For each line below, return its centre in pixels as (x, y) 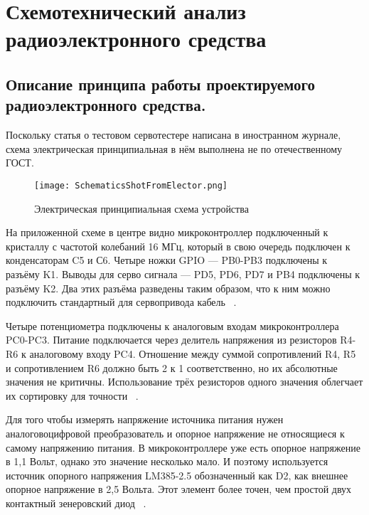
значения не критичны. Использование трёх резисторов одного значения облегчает (184, 382)
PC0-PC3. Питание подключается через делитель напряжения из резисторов (171, 340)
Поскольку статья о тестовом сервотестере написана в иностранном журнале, (173, 135)
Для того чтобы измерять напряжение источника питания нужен (145, 419)
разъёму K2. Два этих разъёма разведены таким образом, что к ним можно (168, 288)
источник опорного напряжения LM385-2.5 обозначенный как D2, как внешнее (177, 475)
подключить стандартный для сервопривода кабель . (121, 302)
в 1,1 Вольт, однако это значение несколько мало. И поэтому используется (167, 461)
